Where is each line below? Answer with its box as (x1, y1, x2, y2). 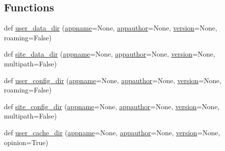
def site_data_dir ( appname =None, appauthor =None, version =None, (4, 49, 215, 59)
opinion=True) (4, 137, 48, 147)
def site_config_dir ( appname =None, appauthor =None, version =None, (4, 101, 220, 111)
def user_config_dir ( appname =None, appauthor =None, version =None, (4, 75, 222, 85)
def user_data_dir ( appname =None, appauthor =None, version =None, (4, 23, 217, 33)
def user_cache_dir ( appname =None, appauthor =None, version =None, (4, 127, 220, 137)
